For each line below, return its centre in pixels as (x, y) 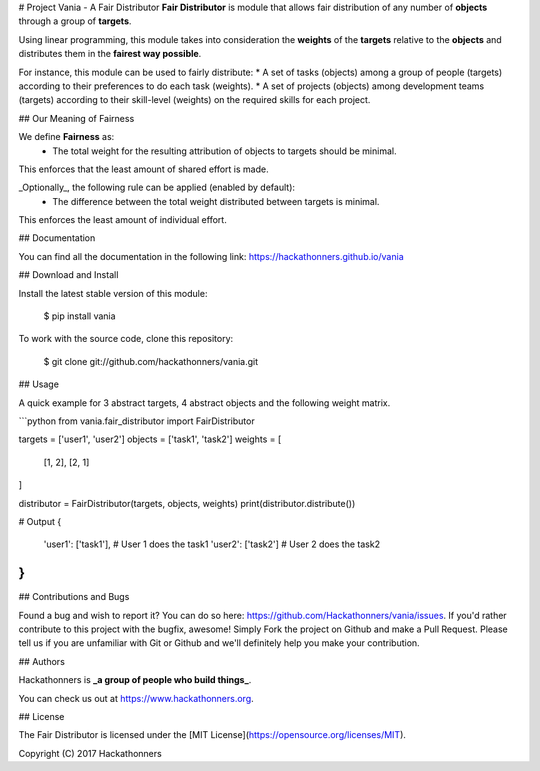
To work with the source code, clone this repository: (126, 339)
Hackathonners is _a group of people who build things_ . (135, 680)
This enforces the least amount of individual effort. (122, 220)
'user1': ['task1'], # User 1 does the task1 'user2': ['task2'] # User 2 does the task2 (211, 544)
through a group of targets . (75, 21)
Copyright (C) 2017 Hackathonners (90, 753)
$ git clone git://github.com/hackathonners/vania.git (151, 361)
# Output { (40, 521)
